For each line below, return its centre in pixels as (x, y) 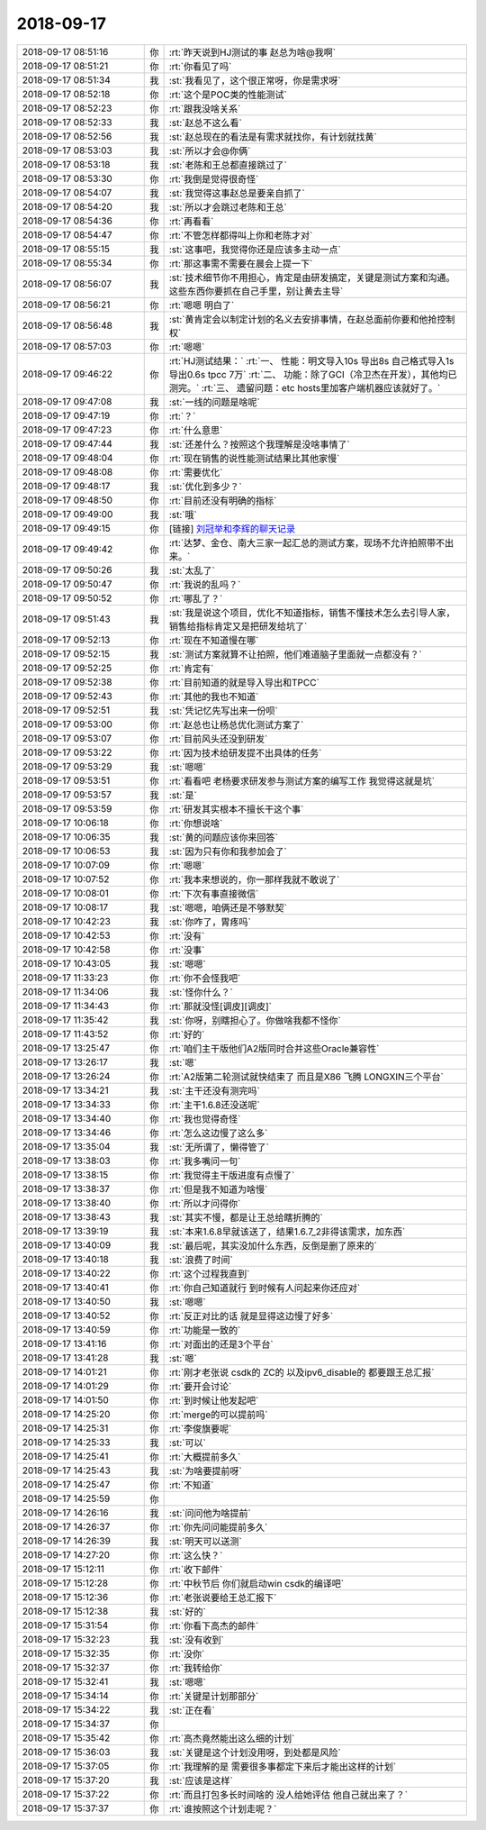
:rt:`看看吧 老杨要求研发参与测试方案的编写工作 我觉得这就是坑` (302, 781)
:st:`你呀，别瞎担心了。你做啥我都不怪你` (255, 1020)
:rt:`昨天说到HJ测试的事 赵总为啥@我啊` (252, 52)
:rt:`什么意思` (196, 430)
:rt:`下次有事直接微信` (214, 894)
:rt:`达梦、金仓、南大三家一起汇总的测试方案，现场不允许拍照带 (302, 542)
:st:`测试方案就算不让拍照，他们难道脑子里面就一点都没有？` (295, 654)
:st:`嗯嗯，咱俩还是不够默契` (228, 907)
